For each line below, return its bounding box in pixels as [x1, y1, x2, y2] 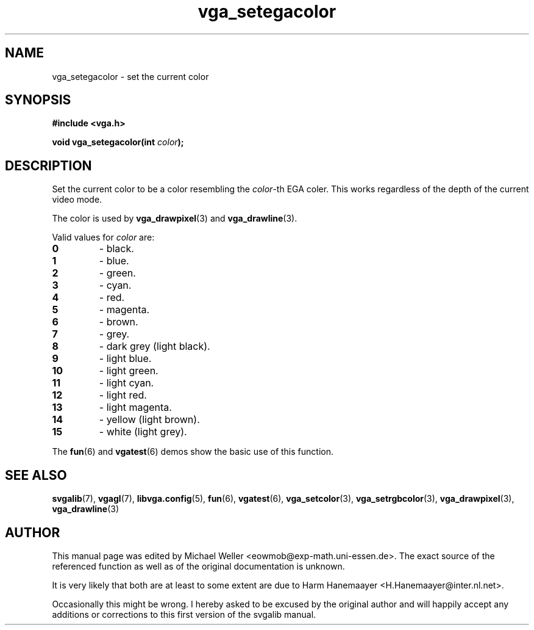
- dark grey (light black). [99, 340, 210, 353]
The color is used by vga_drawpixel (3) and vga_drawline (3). [52, 213, 297, 224]
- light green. [99, 364, 158, 377]
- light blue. [99, 352, 152, 365]
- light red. [99, 389, 147, 402]
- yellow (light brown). [99, 413, 200, 426]
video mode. [52, 194, 102, 205]
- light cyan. [99, 377, 154, 389]
